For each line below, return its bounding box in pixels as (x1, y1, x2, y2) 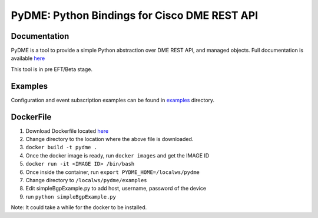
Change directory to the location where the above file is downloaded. (25, 136, 194, 143)
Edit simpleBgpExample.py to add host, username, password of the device (25, 185, 206, 192)
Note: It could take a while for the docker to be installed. (11, 204, 147, 211)
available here (11, 55, 45, 62)
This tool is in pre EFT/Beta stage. (11, 65, 93, 73)
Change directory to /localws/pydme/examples (25, 177, 147, 183)
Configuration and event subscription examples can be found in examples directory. (11, 96, 215, 103)
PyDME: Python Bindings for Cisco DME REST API (11, 9, 259, 22)
